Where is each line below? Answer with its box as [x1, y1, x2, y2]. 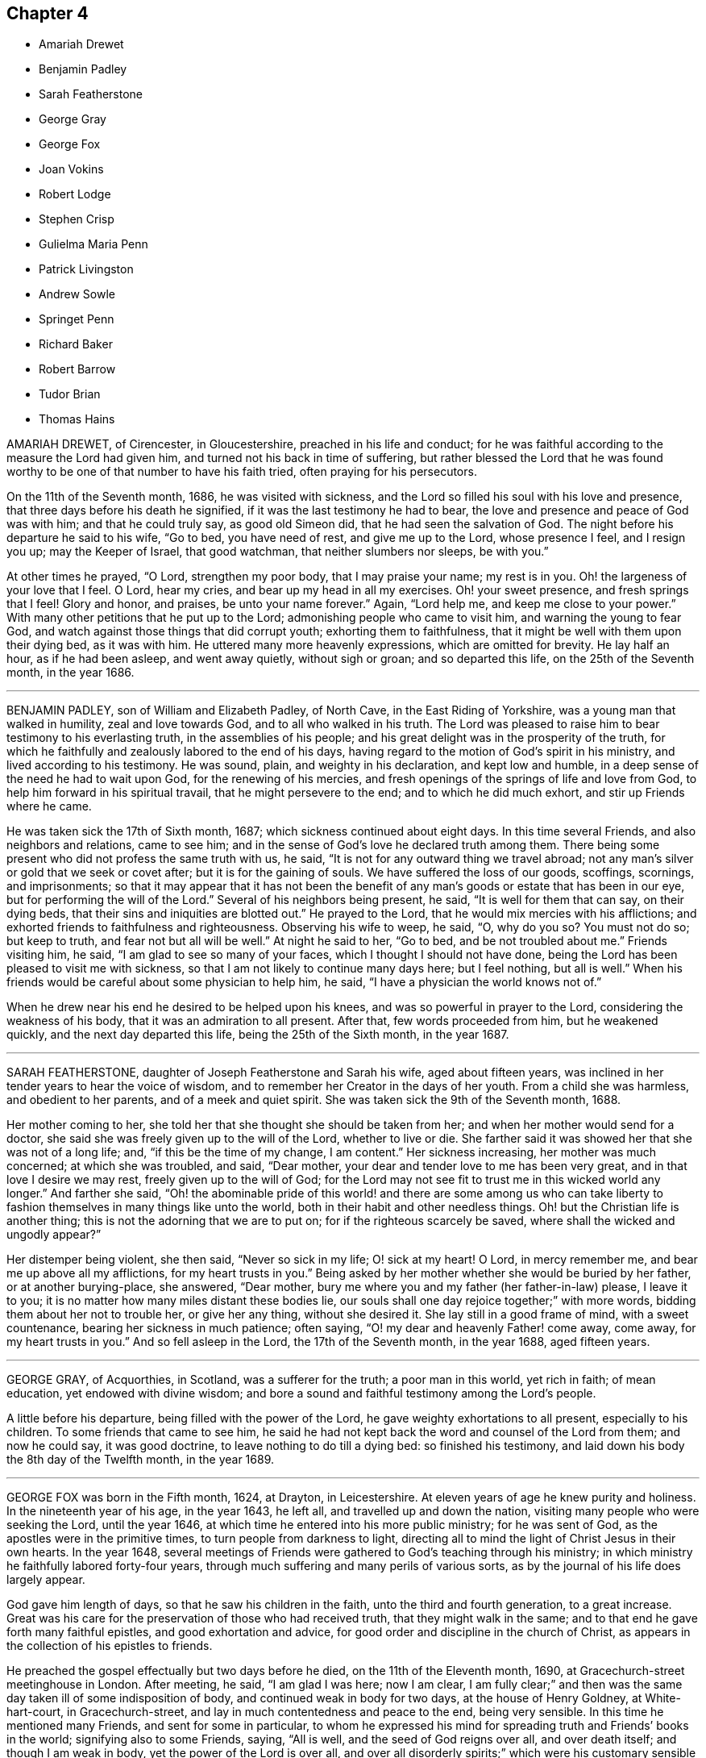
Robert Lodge [39, 187, 111, 202]
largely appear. [6, 1573, 85, 1587]
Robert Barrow [39, 362, 116, 377]
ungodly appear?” [6, 1227, 102, 1242]
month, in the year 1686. [6, 665, 135, 680]
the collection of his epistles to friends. [6, 1639, 213, 1653]
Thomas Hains [39, 412, 115, 427]
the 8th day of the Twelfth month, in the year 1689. [6, 1452, 275, 1467]
